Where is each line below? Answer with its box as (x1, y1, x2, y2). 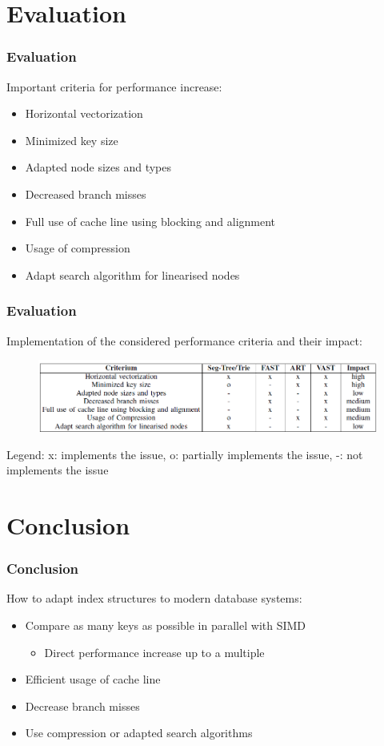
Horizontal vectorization (25, 105, 143, 122)
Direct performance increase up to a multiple (44, 643, 265, 660)
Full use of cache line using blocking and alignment (25, 212, 276, 229)
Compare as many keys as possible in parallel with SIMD (25, 616, 306, 633)
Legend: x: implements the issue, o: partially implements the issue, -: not (6, 446, 363, 462)
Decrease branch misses (25, 697, 140, 714)
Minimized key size (25, 131, 118, 148)
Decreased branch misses (25, 185, 146, 202)
